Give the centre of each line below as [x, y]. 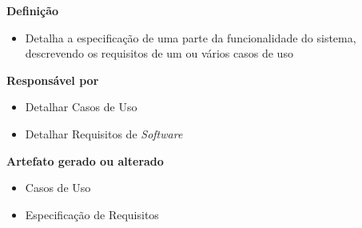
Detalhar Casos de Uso [81, 107]
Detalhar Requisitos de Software [104, 133]
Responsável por [53, 80]
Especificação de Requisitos [92, 214]
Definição [33, 10]
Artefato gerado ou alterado [85, 160]
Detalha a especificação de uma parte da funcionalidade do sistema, [191, 37]
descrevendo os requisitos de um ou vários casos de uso [159, 53]
